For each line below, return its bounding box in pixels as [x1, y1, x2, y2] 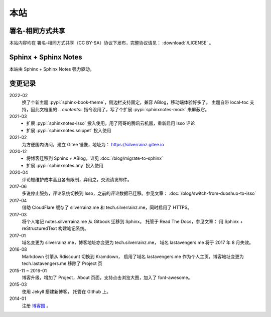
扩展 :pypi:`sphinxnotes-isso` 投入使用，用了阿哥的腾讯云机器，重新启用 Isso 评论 [26, 120, 195, 126]
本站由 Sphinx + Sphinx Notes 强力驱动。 [9, 66, 95, 72]
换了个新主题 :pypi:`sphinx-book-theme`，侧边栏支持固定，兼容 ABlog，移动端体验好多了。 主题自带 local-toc [22, 99, 249, 105]
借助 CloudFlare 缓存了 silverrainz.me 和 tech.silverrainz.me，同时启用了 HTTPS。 [22, 204, 192, 210]
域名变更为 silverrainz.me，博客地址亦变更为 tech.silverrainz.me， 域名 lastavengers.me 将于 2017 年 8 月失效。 [22, 239, 253, 245]
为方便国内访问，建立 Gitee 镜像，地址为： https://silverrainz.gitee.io [22, 141, 164, 147]
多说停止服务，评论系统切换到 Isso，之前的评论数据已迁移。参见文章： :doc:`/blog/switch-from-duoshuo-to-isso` [22, 190, 256, 196]
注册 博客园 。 [22, 302, 51, 308]
